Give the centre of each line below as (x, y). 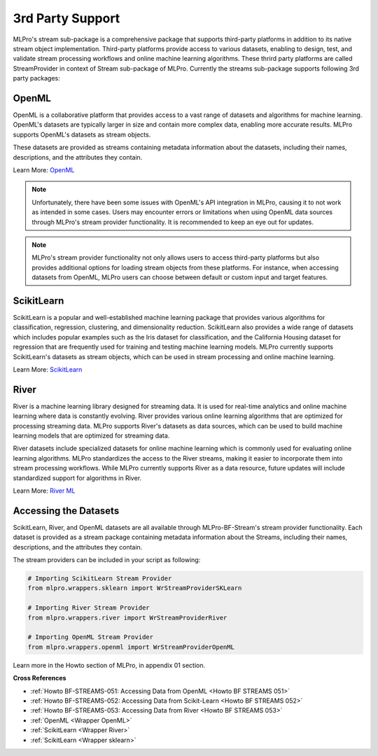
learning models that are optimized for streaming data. (91, 436)
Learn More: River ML (44, 491)
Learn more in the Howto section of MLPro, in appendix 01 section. (109, 665)
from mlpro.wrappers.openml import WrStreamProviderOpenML (131, 647)
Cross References (40, 678)
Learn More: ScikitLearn (48, 369)
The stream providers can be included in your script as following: (107, 560)
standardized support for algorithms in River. (77, 478)
